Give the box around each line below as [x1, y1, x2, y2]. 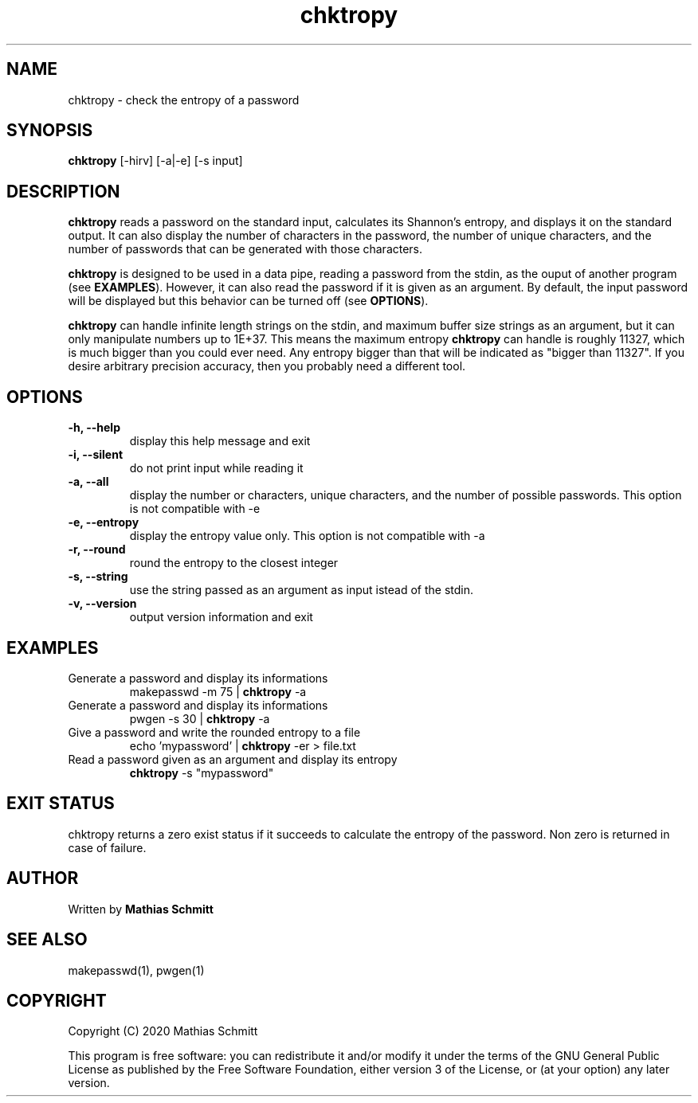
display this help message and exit [129, 434, 311, 448]
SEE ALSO [6, 929, 88, 950]
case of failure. [68, 840, 147, 855]
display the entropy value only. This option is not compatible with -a [129, 529, 485, 543]
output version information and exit [129, 610, 313, 624]
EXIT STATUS [6, 793, 115, 814]
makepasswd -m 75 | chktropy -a [129, 684, 307, 698]
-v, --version [68, 596, 137, 611]
